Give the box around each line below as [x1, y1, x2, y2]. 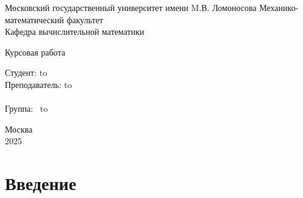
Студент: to [5, 66, 48, 79]
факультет [66, 13, 103, 26]
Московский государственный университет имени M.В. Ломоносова [5, 1, 257, 13]
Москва [5, 122, 33, 135]
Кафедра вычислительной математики [5, 25, 144, 38]
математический [5, 13, 64, 26]
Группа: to [5, 102, 48, 115]
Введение [5, 170, 77, 196]
